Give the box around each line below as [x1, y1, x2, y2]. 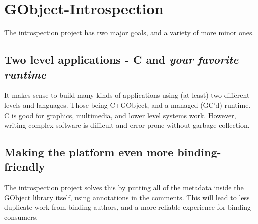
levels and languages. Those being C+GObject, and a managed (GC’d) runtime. [4, 99, 251, 110]
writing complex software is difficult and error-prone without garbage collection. [4, 120, 250, 130]
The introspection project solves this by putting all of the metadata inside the [4, 182, 244, 193]
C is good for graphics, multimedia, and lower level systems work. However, [4, 109, 236, 120]
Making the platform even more [4, 144, 174, 160]
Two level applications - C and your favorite [4, 52, 239, 67]
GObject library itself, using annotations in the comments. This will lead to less [4, 192, 250, 202]
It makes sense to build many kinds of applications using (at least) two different [4, 90, 250, 100]
